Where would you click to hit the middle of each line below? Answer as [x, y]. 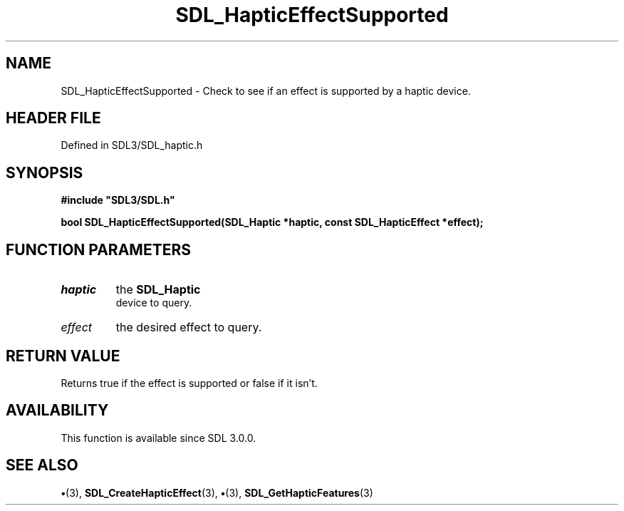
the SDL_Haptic [158, 290]
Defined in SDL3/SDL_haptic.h [132, 145]
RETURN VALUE [63, 356]
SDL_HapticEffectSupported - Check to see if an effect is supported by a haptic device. [266, 91]
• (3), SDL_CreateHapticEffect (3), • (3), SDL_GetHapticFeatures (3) [217, 492]
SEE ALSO [42, 465]
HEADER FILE [53, 118]
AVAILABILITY [57, 411]
